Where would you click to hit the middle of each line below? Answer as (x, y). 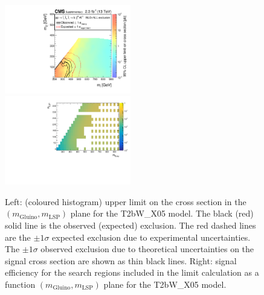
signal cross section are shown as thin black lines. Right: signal (121, 260)
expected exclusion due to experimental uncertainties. (151, 237)
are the (18, 237)
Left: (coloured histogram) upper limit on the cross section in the (126, 201)
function (20, 284)
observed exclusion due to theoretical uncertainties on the (147, 249)
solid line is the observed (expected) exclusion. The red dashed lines (130, 225)
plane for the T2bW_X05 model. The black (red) (162, 213)
